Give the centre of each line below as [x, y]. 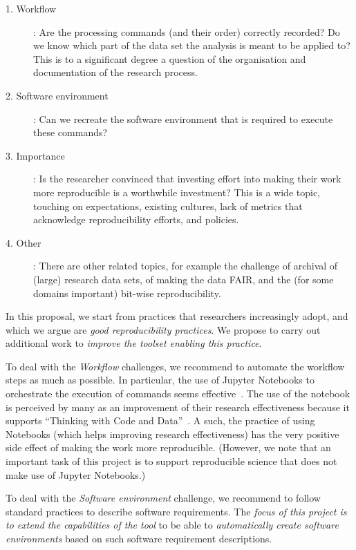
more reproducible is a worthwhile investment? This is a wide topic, [177, 192]
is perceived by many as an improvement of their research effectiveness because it [178, 407]
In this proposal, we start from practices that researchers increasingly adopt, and [177, 316]
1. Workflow [31, 8]
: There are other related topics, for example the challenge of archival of [186, 266]
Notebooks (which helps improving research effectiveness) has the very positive [172, 434]
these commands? [71, 132]
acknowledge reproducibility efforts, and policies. [136, 219]
